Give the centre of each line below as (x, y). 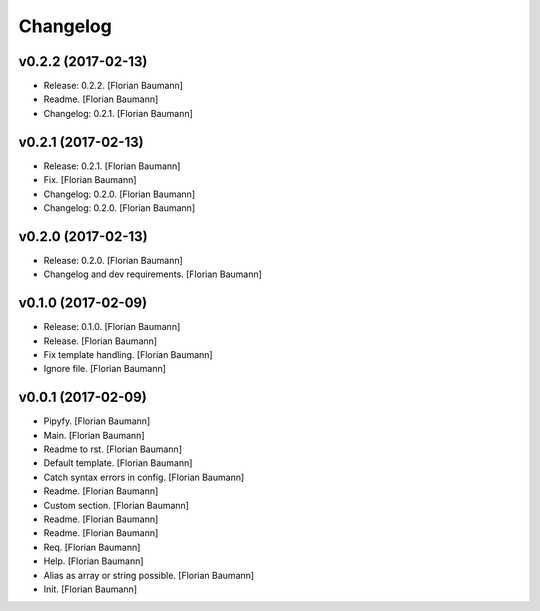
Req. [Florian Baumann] (92, 547)
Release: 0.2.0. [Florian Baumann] (113, 260)
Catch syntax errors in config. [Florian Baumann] (144, 477)
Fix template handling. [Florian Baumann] (128, 354)
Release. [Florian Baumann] (100, 341)
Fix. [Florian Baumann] (90, 180)
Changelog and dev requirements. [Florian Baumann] (152, 274)
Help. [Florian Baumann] (93, 561)
